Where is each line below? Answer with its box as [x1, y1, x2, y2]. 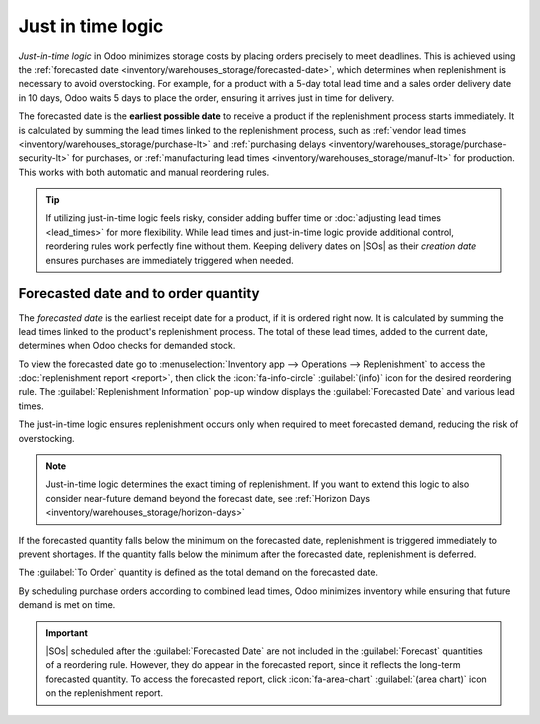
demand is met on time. [18, 599, 116, 611]
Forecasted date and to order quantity [18, 285, 260, 302]
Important [45, 626, 89, 639]
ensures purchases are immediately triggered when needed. [45, 254, 294, 266]
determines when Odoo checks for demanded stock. [18, 340, 236, 352]
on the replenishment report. [45, 687, 164, 699]
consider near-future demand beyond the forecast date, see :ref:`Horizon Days [45, 492, 370, 504]
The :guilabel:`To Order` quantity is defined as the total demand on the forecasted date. [18, 566, 379, 579]
